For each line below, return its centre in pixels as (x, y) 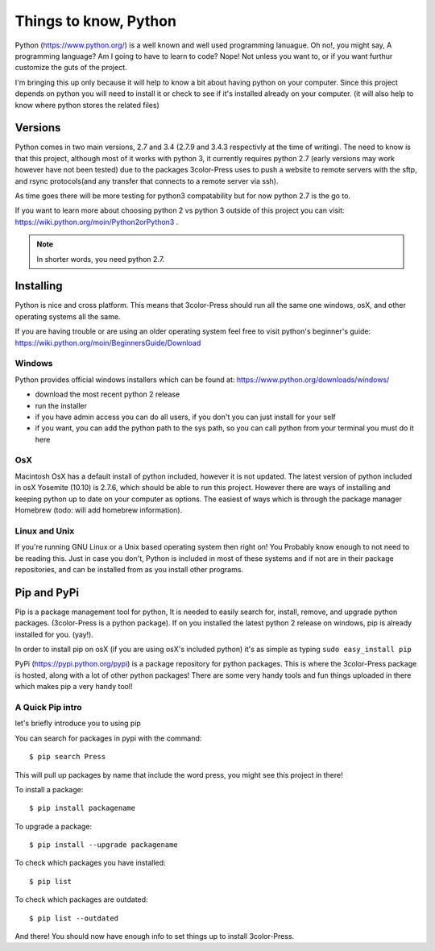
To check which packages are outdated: (81, 899)
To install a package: (49, 789)
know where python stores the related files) (87, 105)
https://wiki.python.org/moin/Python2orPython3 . (97, 222)
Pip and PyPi (47, 592)
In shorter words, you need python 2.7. (101, 259)
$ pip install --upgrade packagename (104, 845)
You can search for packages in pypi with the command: (108, 738)
